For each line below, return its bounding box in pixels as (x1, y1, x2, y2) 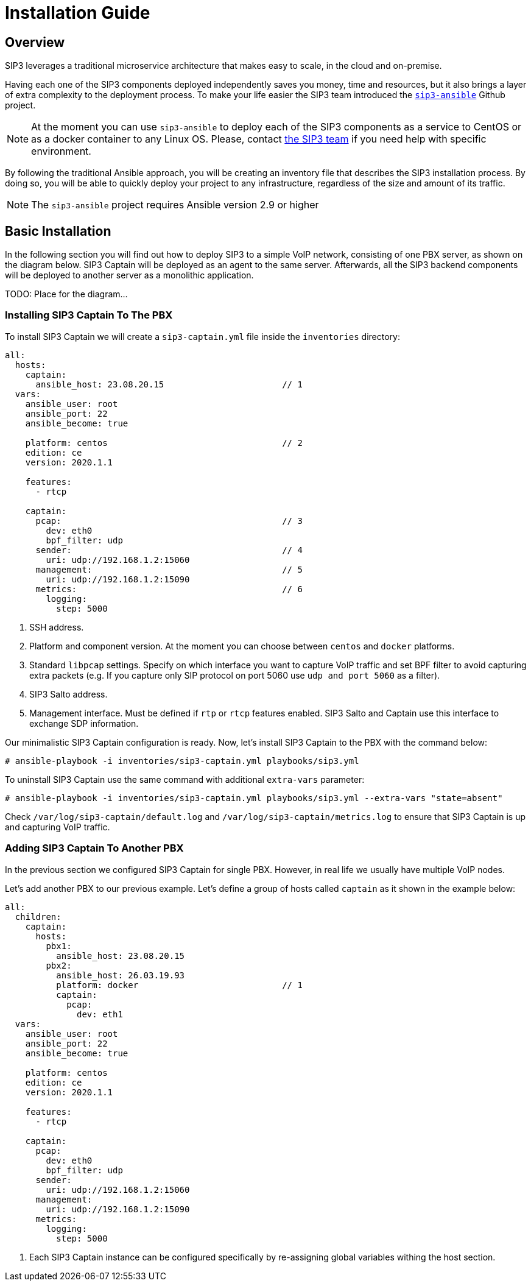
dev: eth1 (77, 1009, 123, 1019)
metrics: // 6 (35, 584, 303, 594)
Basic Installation (5, 223, 111, 239)
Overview (5, 34, 65, 50)
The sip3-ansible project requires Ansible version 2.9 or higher (31, 199, 319, 211)
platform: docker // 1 (56, 980, 303, 990)
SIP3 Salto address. (29, 688, 108, 699)
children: (15, 911, 62, 922)
